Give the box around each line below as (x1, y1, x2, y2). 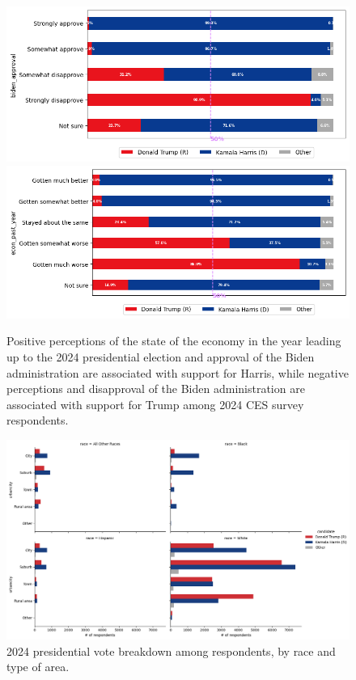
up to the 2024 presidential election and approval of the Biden (6, 348, 315, 365)
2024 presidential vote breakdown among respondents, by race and (6, 642, 336, 659)
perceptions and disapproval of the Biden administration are (6, 380, 305, 397)
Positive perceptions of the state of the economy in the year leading (6, 332, 341, 349)
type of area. (6, 658, 70, 675)
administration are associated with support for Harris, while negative (6, 364, 349, 381)
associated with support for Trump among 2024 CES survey (6, 395, 304, 412)
